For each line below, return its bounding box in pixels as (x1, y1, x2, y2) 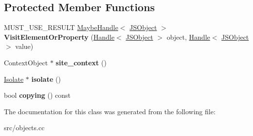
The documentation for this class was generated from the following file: (4, 106, 216, 116)
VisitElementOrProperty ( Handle (4, 31, 115, 42)
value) (15, 41, 34, 51)
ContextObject (4, 57, 48, 67)
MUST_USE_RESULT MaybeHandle (4, 22, 118, 32)
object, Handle (166, 31, 210, 42)
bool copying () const (4, 90, 71, 100)
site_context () (55, 57, 107, 67)
